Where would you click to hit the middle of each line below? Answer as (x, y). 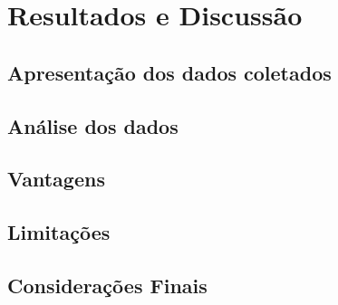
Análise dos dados (93, 125)
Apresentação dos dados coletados (169, 72)
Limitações (59, 232)
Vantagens (56, 179)
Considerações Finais (107, 285)
